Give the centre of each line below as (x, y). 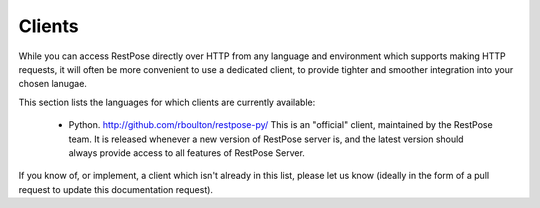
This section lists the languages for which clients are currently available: (167, 102)
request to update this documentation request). (116, 189)
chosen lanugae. (52, 84)
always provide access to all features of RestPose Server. (186, 152)
